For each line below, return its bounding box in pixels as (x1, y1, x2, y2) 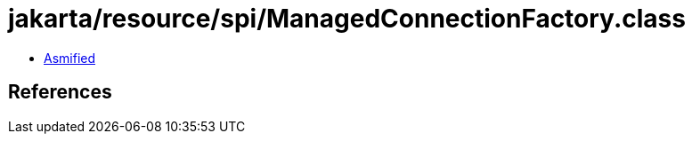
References (8, 81, 112, 104)
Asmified (44, 50, 96, 66)
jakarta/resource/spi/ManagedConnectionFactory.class (8, 4, 686, 34)
